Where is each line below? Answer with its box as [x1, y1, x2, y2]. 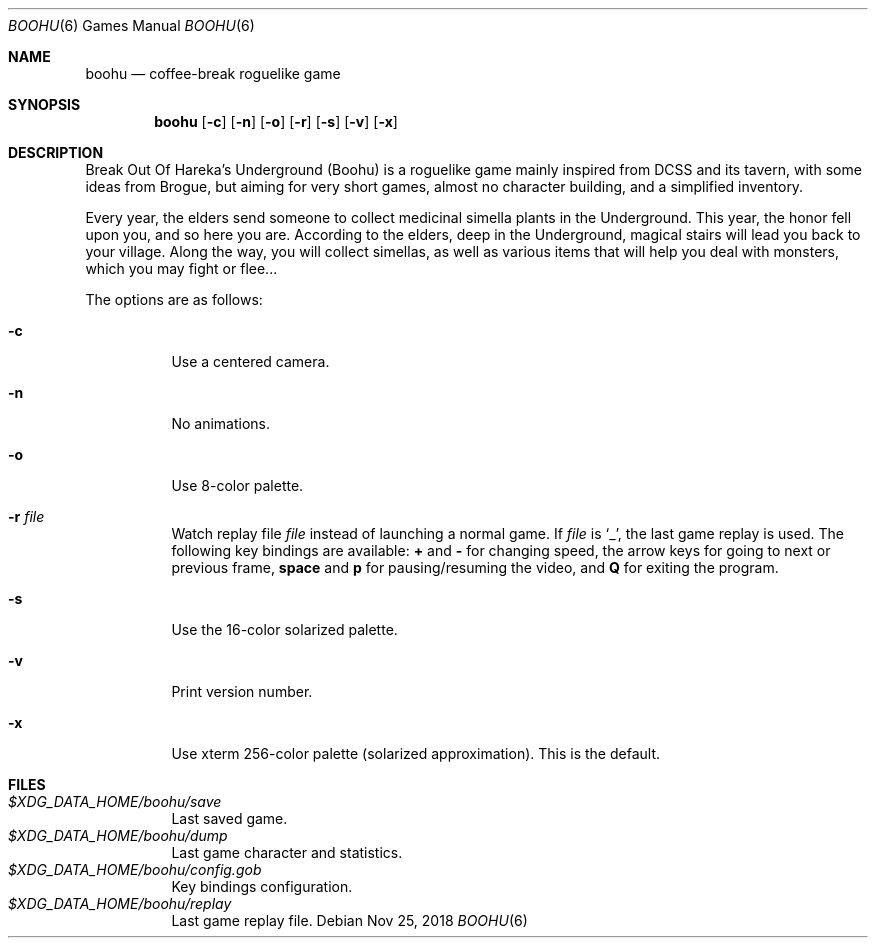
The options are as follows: [85, 291, 263, 308]
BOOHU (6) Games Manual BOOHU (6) [8, 17, 255, 34]
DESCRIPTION [8, 144, 104, 161]
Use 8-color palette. [171, 477, 304, 494]
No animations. [171, 415, 270, 432]
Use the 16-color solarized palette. [171, 621, 398, 638]
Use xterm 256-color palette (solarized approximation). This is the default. [171, 745, 660, 762]
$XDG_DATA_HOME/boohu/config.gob [8, 861, 262, 878]
